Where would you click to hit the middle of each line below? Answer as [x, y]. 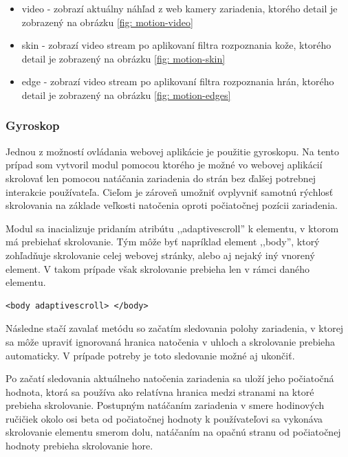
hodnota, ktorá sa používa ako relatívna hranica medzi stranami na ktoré [160, 391]
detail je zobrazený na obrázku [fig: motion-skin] [123, 58]
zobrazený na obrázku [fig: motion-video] [107, 22]
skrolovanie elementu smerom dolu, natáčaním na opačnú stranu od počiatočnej [173, 432]
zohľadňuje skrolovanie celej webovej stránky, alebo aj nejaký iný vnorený [160, 255]
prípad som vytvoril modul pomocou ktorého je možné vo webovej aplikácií [164, 165]
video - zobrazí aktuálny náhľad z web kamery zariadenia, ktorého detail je [180, 8]
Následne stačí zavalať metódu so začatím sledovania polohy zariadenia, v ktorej [175, 328]
